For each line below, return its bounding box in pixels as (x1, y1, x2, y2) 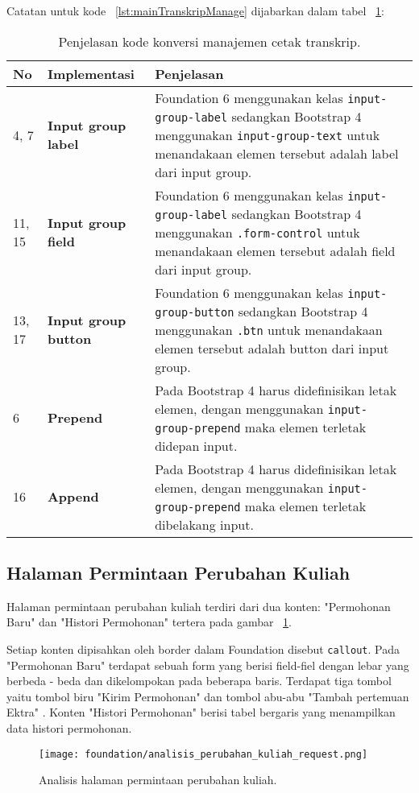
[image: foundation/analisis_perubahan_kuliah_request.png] (39, 748, 368, 760)
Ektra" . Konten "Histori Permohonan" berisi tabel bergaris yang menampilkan (6, 704, 396, 721)
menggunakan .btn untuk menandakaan (155, 320, 383, 339)
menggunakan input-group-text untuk (155, 125, 380, 144)
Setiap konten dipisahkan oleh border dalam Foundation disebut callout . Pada (6, 640, 400, 657)
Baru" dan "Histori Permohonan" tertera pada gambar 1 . (6, 613, 292, 630)
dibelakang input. (155, 514, 254, 534)
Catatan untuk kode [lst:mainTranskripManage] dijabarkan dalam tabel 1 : (6, 2, 384, 19)
